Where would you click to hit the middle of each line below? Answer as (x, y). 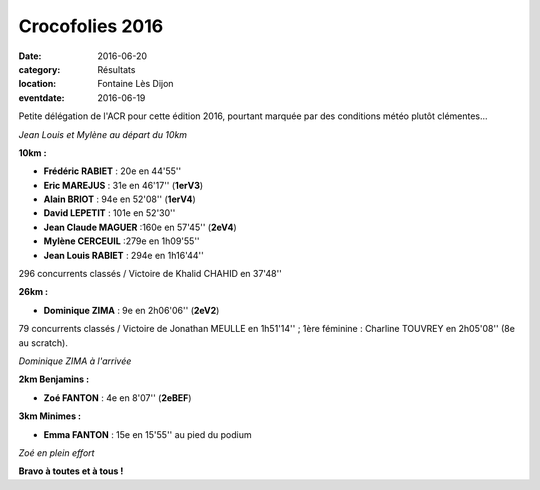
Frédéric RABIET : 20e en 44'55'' (112, 171)
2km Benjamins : (54, 379)
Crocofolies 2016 (91, 26)
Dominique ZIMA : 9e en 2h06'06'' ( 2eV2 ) (131, 310)
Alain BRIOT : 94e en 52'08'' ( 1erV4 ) (119, 199)
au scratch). (43, 342)
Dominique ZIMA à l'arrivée (75, 361)
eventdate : (41, 97)
